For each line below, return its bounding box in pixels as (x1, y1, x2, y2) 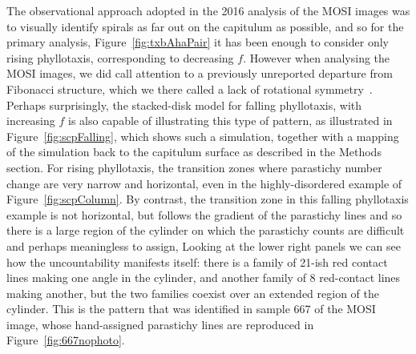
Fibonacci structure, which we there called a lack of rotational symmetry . (6, 80, 373, 97)
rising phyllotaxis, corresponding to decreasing (6, 49, 234, 66)
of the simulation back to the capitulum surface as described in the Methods (6, 143, 382, 160)
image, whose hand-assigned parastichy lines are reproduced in (6, 316, 314, 332)
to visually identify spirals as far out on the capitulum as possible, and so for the (6, 18, 404, 34)
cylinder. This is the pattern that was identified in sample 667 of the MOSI (6, 300, 376, 317)
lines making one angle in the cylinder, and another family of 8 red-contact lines (6, 269, 401, 286)
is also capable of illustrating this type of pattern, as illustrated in (67, 112, 393, 129)
